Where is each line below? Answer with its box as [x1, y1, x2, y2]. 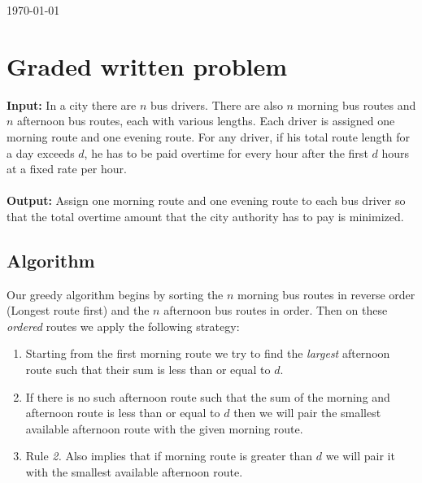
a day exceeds [7, 144, 75, 161]
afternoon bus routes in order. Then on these [163, 302, 388, 319]
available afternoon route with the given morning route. [25, 420, 303, 437]
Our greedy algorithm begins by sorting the [7, 285, 224, 302]
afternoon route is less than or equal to [25, 404, 220, 421]
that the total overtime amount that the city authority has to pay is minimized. [7, 207, 404, 224]
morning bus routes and [297, 96, 416, 113]
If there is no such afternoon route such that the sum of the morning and [25, 388, 390, 405]
